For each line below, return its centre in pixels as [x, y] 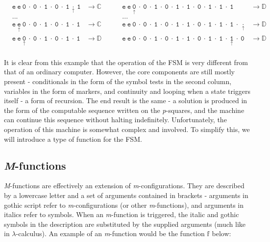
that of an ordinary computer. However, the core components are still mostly [120, 72]
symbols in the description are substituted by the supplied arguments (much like [125, 224]
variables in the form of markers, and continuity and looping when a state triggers [127, 91]
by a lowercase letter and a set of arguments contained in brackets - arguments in [126, 195]
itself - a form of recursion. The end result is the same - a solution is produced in [126, 100]
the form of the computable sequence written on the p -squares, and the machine [124, 110]
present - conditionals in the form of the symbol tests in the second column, [118, 81]
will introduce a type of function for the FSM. [73, 139]
